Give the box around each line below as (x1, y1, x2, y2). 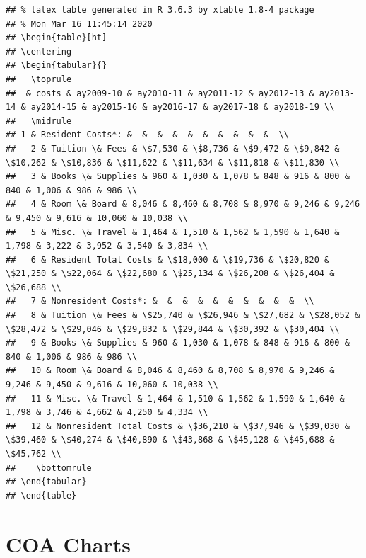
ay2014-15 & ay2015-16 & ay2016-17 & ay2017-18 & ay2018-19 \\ (30, 102, 335, 113)
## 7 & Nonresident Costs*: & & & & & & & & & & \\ (6, 296, 314, 307)
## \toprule (6, 74, 72, 84)
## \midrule (6, 115, 72, 126)
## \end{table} (6, 490, 77, 501)
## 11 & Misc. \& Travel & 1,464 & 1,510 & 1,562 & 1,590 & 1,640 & (6, 393, 345, 404)
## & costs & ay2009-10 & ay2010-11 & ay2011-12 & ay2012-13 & (6, 88, 314, 98)
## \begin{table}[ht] (6, 33, 107, 43)
